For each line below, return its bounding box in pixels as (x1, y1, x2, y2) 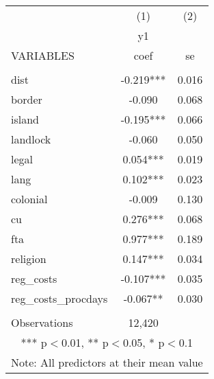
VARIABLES (11, 47, 75, 63)
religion (11, 251, 46, 266)
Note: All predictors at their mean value (11, 354, 203, 370)
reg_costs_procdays (11, 290, 108, 306)
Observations (11, 314, 73, 330)
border (11, 91, 42, 107)
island (11, 111, 39, 127)
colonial (11, 191, 48, 207)
